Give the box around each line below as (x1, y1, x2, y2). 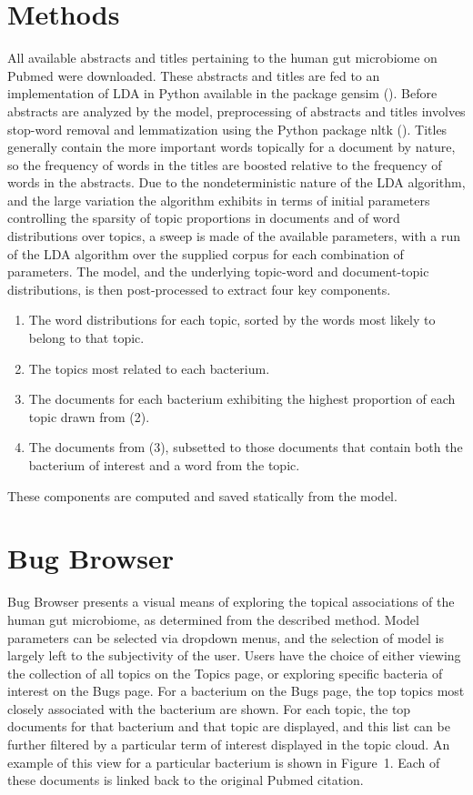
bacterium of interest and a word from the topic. (28, 456, 300, 474)
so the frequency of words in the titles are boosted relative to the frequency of (7, 155, 442, 174)
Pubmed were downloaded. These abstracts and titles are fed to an (7, 65, 380, 85)
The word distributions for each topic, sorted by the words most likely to (28, 310, 436, 329)
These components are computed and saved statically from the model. (7, 486, 398, 505)
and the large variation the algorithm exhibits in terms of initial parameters (7, 190, 430, 209)
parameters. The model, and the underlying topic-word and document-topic (7, 262, 429, 281)
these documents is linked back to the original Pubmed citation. (7, 770, 364, 790)
